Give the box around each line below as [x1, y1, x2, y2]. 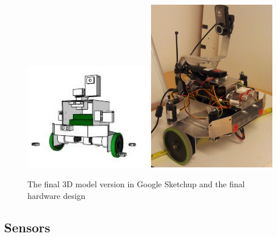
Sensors [4, 218, 51, 236]
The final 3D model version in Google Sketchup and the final [27, 178, 245, 190]
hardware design [27, 189, 86, 201]
